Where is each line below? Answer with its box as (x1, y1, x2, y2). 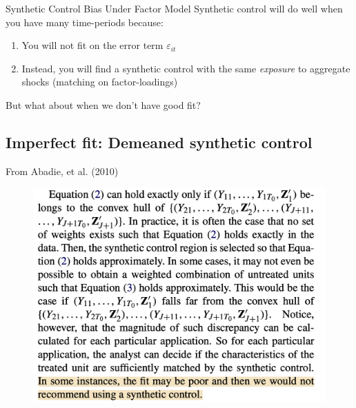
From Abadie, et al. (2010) (6, 163, 119, 178)
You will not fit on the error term (21, 38, 164, 52)
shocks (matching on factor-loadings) (21, 74, 178, 89)
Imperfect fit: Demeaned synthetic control (6, 131, 313, 152)
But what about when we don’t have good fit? (6, 97, 201, 112)
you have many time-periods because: (6, 14, 164, 29)
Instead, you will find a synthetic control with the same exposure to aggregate (21, 61, 350, 75)
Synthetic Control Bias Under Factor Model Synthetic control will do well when (6, 1, 343, 15)
